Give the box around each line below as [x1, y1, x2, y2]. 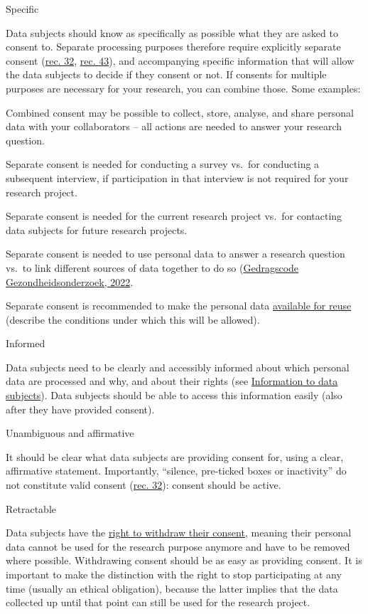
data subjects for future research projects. [6, 222, 188, 237]
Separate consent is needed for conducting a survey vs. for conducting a [6, 157, 320, 171]
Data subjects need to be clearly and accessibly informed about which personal [6, 359, 350, 374]
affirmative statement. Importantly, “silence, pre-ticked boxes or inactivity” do [6, 463, 347, 478]
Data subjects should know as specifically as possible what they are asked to [6, 25, 338, 40]
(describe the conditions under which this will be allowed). [6, 312, 260, 327]
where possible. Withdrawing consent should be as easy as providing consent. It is [6, 553, 362, 568]
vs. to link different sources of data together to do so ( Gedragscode [6, 260, 299, 275]
